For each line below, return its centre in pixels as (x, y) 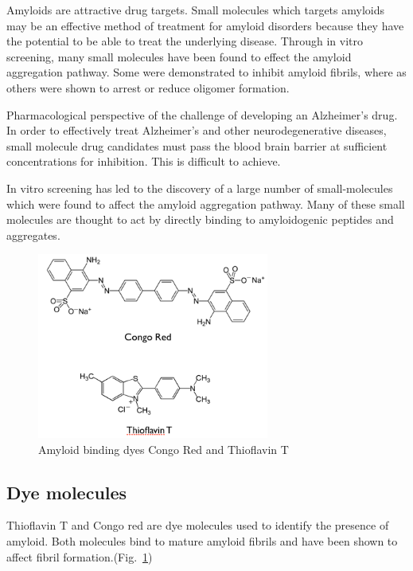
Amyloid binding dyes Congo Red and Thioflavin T (164, 449)
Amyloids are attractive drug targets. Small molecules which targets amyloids (195, 10)
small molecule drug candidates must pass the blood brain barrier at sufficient (197, 145)
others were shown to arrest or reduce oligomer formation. (148, 87)
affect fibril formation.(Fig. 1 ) (80, 556)
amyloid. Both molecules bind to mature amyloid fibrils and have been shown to (202, 540)
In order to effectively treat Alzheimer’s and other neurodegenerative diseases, (197, 130)
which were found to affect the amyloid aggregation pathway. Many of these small (206, 203)
